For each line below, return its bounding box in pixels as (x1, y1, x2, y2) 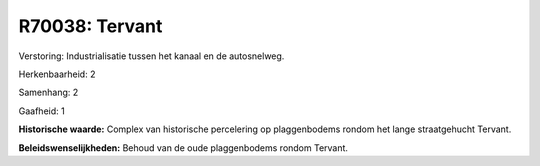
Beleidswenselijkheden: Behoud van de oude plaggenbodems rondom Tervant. (18, 141, 349, 154)
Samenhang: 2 (18, 86, 79, 99)
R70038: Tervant (18, 15, 163, 37)
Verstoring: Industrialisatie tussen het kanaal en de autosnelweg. (18, 50, 285, 62)
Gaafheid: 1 (18, 105, 65, 117)
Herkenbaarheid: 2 (18, 68, 96, 80)
